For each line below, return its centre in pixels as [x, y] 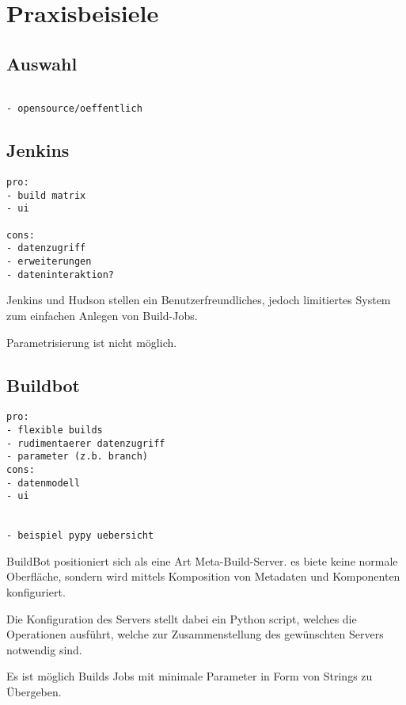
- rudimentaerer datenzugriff [86, 443]
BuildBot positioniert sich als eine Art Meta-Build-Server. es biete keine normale [202, 560]
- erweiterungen [49, 262]
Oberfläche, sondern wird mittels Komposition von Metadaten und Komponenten [203, 576]
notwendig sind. [44, 649]
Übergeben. [34, 692]
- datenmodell [44, 483]
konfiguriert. [36, 592]
